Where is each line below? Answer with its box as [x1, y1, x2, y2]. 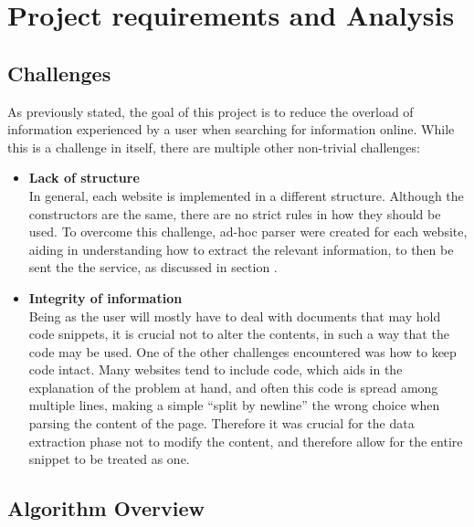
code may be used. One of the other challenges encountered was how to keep [28, 342, 457, 361]
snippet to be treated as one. [28, 449, 190, 469]
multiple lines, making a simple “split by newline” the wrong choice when [28, 395, 440, 415]
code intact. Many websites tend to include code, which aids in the [28, 360, 403, 379]
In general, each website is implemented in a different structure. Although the [28, 185, 464, 205]
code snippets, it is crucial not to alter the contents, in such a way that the [28, 324, 449, 343]
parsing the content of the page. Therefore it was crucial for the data [28, 414, 415, 433]
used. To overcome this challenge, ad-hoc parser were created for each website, [28, 222, 468, 241]
